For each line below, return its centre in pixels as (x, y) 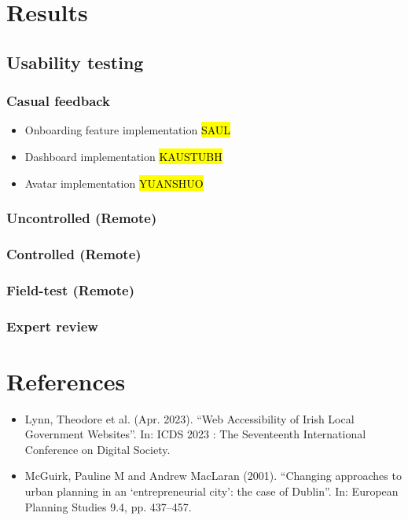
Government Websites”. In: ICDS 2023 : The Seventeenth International (195, 434)
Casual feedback (59, 101)
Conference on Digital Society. (97, 449)
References (66, 381)
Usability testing (75, 62)
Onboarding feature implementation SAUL (128, 130)
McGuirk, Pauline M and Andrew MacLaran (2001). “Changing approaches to (213, 476)
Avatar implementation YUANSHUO (114, 183)
